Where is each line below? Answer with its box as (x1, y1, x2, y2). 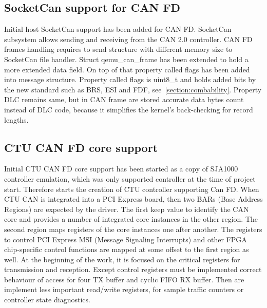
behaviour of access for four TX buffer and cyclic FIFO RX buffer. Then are (4, 274, 244, 284)
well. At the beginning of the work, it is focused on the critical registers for (4, 254, 240, 264)
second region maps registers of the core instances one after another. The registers (4, 223, 262, 234)
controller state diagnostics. (4, 294, 90, 305)
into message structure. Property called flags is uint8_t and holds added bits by (4, 74, 256, 85)
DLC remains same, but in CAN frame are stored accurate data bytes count (4, 94, 244, 105)
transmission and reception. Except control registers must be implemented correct (4, 264, 262, 275)
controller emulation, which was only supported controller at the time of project (4, 173, 256, 184)
